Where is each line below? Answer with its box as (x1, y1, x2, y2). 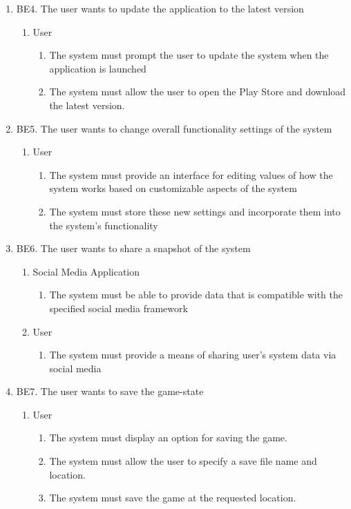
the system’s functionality (49, 218, 158, 232)
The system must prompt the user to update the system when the (49, 48, 329, 62)
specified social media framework (49, 300, 188, 315)
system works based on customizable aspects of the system (49, 181, 297, 195)
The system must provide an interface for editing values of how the (49, 167, 333, 182)
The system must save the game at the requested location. (49, 490, 296, 505)
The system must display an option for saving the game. (49, 430, 287, 445)
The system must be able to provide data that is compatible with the (49, 287, 343, 302)
